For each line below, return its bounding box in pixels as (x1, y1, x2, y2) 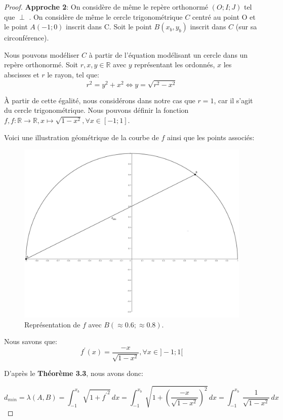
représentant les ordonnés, (134, 59, 215, 70)
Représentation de (24, 319, 80, 329)
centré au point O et (192, 11, 256, 22)
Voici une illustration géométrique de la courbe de (4, 132, 159, 142)
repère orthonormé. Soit (4, 59, 78, 70)
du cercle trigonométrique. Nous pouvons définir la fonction (4, 105, 189, 115)
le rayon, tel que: (47, 69, 99, 79)
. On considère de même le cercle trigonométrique (29, 11, 183, 22)
